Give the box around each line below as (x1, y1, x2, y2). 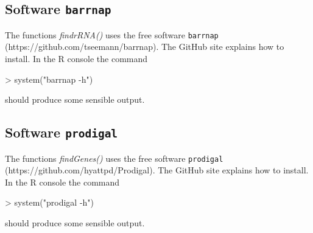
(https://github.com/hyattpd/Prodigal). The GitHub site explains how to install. (5, 164, 309, 176)
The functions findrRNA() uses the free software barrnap (5, 28, 219, 41)
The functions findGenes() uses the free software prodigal (5, 151, 223, 164)
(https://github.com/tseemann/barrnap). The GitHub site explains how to (5, 40, 284, 53)
